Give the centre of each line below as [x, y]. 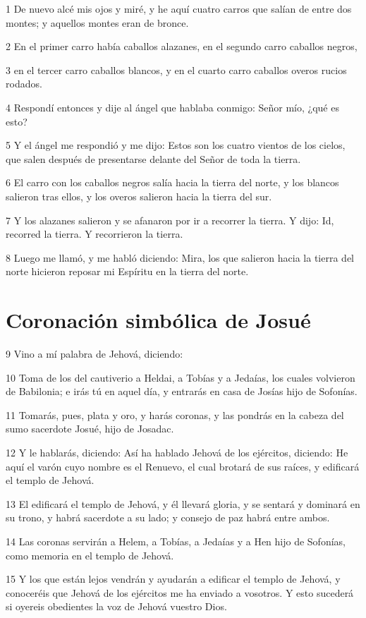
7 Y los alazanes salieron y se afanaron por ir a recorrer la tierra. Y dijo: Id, [170, 220]
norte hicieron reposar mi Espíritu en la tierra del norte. [127, 271]
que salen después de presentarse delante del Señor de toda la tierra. [153, 158]
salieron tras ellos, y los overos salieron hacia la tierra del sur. [139, 196]
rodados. [24, 84]
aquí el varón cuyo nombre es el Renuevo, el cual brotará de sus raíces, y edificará [183, 466]
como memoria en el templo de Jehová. [90, 555]
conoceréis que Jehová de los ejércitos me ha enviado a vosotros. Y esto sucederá [180, 592]
